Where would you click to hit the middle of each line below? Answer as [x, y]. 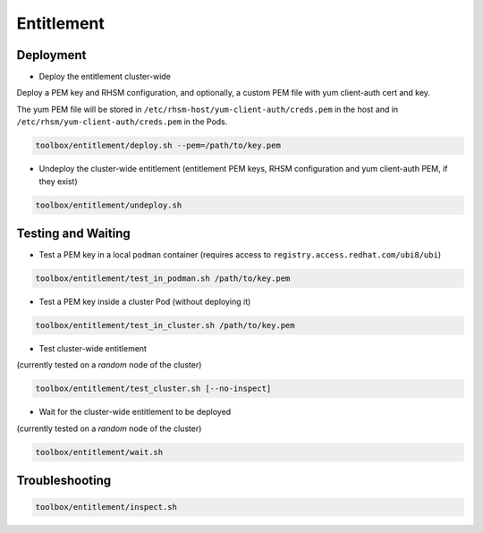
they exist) [58, 181]
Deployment [51, 55]
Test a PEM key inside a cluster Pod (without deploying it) [145, 302]
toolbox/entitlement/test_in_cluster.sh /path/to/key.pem [165, 326]
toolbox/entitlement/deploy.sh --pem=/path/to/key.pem [158, 146]
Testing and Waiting [74, 233]
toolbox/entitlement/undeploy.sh [109, 205]
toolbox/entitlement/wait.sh [99, 452]
